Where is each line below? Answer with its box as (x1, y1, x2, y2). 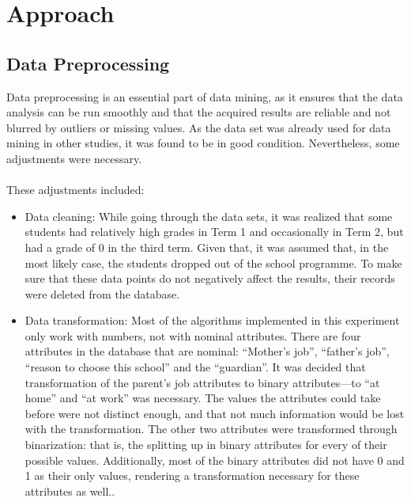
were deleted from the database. (25, 285, 180, 302)
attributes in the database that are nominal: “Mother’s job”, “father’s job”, (25, 343, 390, 359)
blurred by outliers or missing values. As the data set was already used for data (6, 119, 391, 135)
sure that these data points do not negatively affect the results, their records (25, 270, 395, 287)
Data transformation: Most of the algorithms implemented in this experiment (25, 312, 400, 329)
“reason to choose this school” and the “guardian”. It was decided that (25, 359, 366, 375)
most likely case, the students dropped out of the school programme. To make (25, 254, 402, 271)
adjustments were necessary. (6, 150, 142, 166)
